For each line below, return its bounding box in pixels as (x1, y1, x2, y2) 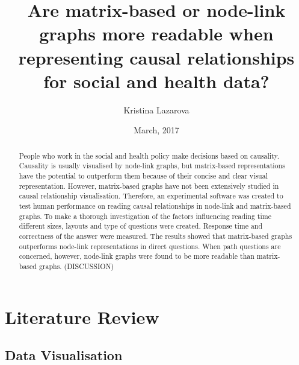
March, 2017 (134, 124, 179, 136)
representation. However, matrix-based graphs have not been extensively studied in (19, 180, 279, 191)
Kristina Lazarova (123, 103, 190, 116)
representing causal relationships (18, 45, 295, 69)
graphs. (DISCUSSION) (39, 261, 114, 271)
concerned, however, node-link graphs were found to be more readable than (19, 251, 254, 261)
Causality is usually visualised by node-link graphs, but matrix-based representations (19, 160, 285, 171)
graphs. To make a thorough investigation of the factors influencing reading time (19, 211, 271, 221)
